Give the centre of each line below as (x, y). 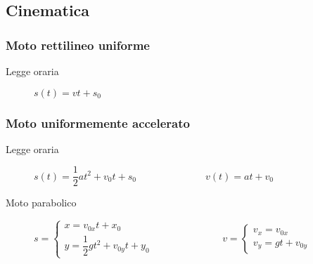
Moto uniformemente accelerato (98, 123)
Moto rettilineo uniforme (78, 45)
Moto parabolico (41, 203)
